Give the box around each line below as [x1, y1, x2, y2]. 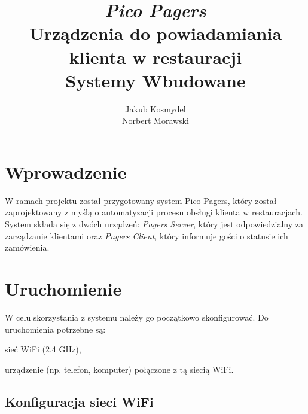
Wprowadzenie [5, 159, 127, 184]
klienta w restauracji [69, 44, 242, 69]
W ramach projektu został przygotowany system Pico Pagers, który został [5, 194, 277, 206]
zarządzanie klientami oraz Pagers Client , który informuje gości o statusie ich [5, 229, 288, 242]
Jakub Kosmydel [125, 102, 186, 115]
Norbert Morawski [122, 114, 189, 127]
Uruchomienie [5, 276, 122, 300]
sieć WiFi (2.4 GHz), [5, 343, 81, 355]
